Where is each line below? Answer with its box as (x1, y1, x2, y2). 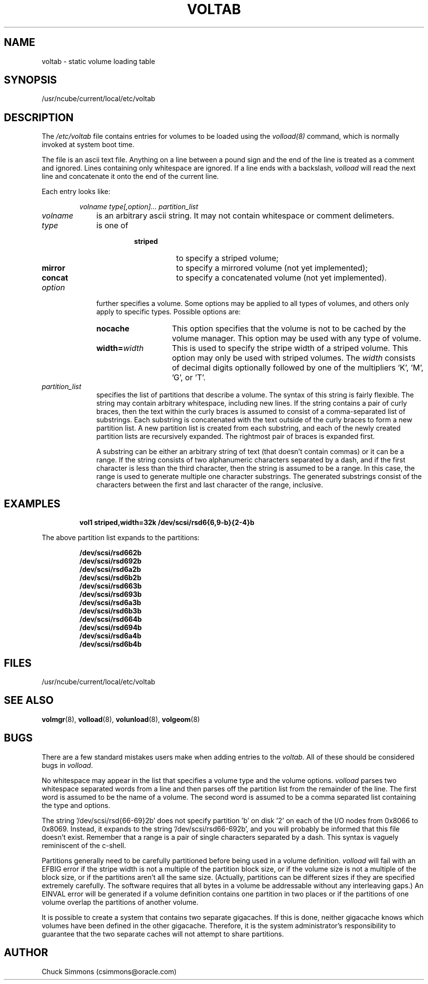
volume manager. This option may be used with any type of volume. (171, 333, 421, 344)
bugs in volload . (42, 761, 93, 769)
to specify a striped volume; (176, 253, 279, 263)
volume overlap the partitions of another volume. (42, 897, 198, 906)
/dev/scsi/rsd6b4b (79, 640, 142, 649)
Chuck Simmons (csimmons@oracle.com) (42, 967, 177, 976)
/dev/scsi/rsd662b (79, 548, 142, 557)
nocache (96, 324, 129, 334)
